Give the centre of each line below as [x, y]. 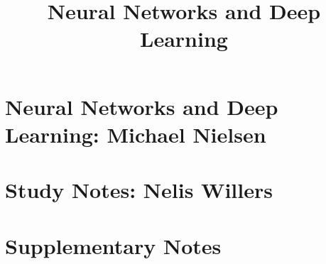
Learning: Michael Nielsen [136, 134]
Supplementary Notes [113, 245]
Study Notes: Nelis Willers [139, 190]
